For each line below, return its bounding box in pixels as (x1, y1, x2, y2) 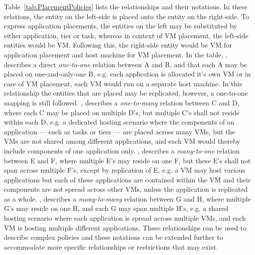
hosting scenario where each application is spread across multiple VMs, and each (4, 213, 246, 223)
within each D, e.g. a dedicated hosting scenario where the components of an (4, 117, 234, 127)
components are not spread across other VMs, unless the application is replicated (4, 184, 248, 194)
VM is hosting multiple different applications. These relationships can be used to (4, 222, 247, 232)
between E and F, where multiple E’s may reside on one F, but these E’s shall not (4, 155, 251, 165)
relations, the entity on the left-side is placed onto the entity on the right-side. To (4, 11, 249, 21)
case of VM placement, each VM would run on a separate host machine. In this (4, 78, 242, 88)
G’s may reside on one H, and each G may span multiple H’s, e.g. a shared (4, 203, 229, 213)
